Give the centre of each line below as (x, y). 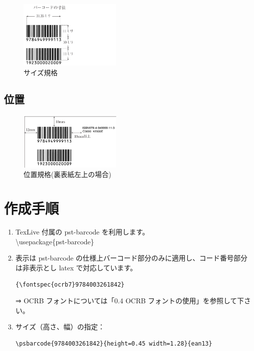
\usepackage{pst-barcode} (55, 241)
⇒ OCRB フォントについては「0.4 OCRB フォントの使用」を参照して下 (130, 301)
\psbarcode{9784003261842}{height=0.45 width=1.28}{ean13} (114, 343)
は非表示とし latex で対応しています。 (76, 267)
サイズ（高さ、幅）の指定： (60, 327)
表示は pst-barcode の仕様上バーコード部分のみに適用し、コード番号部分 (131, 258)
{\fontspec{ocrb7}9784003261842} (70, 284)
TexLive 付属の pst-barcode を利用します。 (82, 232)
